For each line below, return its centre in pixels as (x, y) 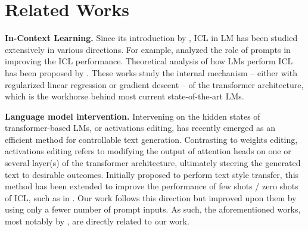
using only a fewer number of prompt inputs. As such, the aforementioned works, (153, 209)
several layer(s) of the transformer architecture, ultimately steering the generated (153, 163)
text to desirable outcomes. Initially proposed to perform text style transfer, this (152, 174)
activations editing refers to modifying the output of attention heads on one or (148, 151)
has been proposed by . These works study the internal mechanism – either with (151, 72)
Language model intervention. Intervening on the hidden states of (133, 116)
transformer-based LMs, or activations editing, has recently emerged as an (140, 128)
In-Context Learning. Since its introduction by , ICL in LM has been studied (151, 38)
